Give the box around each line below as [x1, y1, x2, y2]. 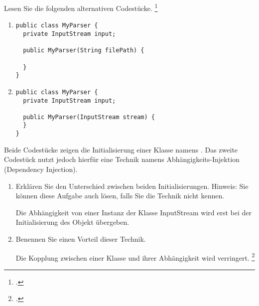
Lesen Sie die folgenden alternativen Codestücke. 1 [4, 1, 158, 13]
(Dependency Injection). [4, 163, 78, 174]
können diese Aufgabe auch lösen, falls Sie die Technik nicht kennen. [15, 190, 225, 201]
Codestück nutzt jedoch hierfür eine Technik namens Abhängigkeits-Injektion [4, 154, 240, 164]
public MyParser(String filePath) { [23, 47, 144, 54]
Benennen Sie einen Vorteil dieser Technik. [15, 233, 146, 244]
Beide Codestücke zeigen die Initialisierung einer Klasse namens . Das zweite [4, 144, 238, 154]
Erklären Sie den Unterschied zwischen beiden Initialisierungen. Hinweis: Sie [15, 180, 249, 191]
